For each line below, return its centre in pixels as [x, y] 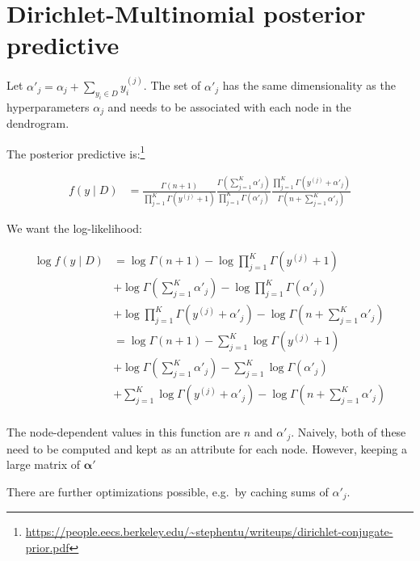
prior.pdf [47, 547]
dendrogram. [38, 122]
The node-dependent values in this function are [124, 432]
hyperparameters [48, 106]
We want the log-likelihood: [75, 228]
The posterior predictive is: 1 [76, 152]
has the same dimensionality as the [309, 85]
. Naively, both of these [349, 432]
